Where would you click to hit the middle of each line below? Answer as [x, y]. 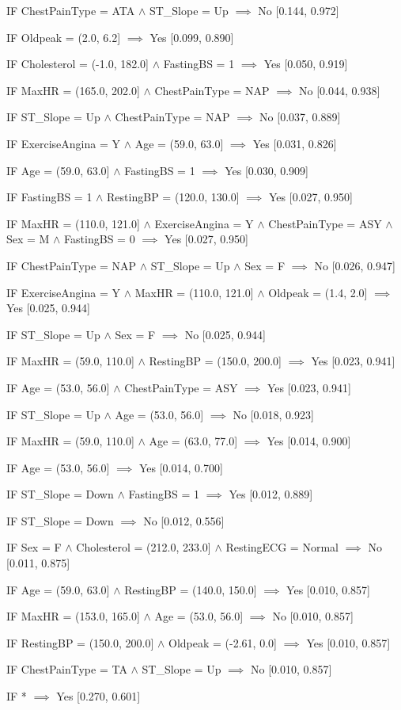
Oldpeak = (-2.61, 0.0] [223, 642]
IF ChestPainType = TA [67, 669]
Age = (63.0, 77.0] [193, 441]
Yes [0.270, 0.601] [98, 696]
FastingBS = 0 [100, 239]
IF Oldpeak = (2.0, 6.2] [64, 37]
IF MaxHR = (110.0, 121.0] [73, 223]
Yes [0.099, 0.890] [192, 37]
